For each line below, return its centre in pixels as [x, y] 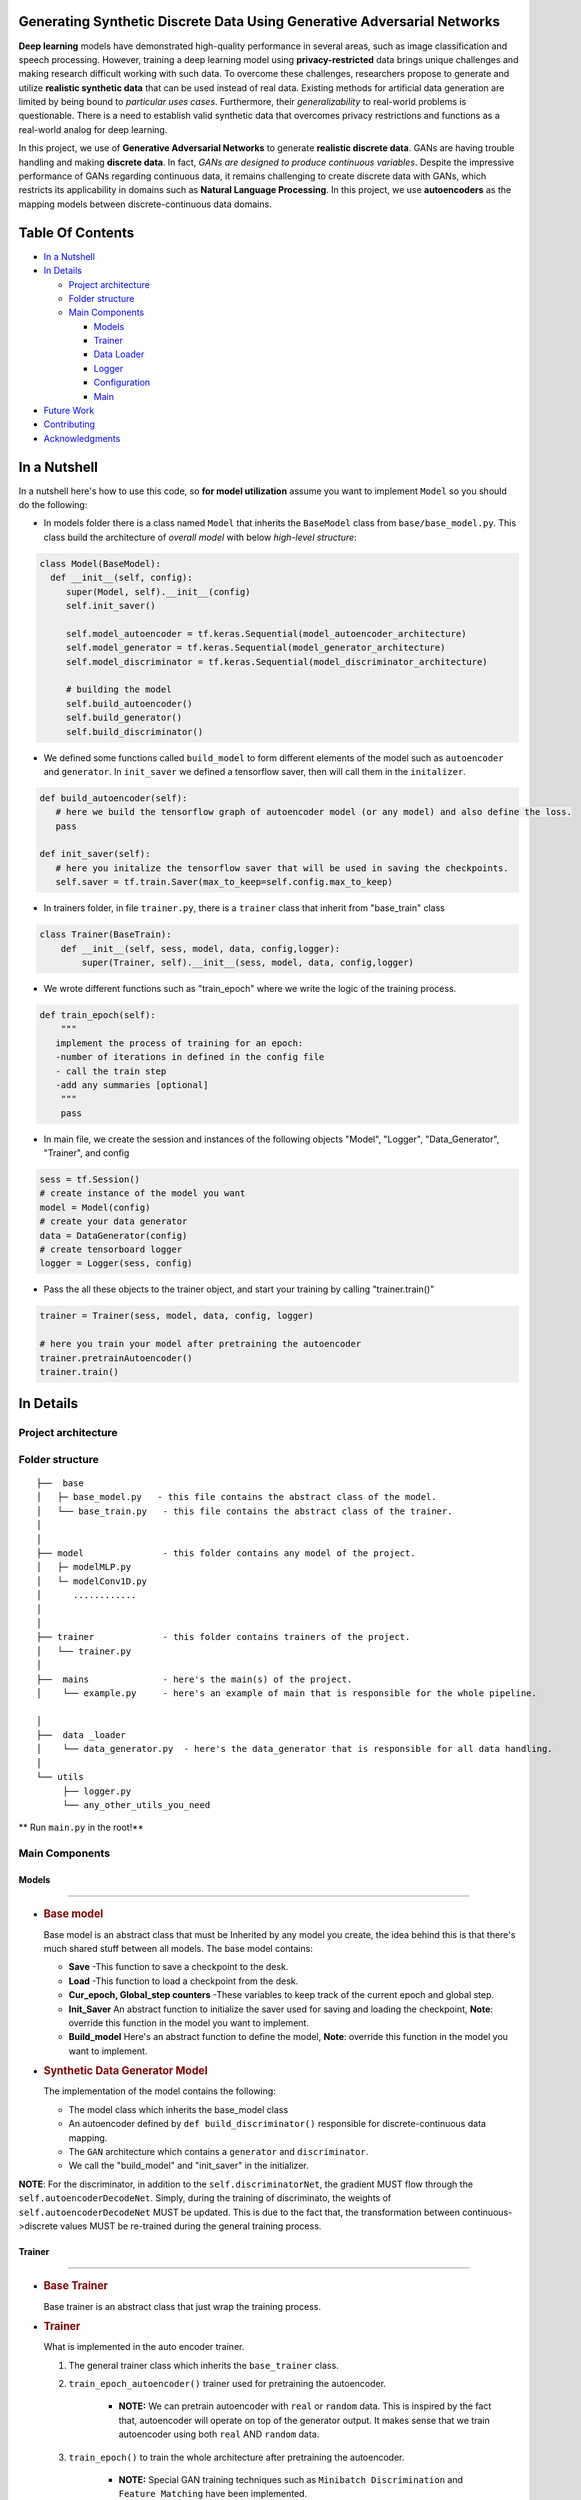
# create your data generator [113, 1221]
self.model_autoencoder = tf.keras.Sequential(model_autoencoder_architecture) [266, 633]
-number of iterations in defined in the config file [190, 1057]
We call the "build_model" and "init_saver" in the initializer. [188, 2166]
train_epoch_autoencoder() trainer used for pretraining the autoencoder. [227, 2384]
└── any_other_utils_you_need [136, 1805]
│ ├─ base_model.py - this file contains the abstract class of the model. [236, 1497]
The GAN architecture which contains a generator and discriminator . [218, 2151]
